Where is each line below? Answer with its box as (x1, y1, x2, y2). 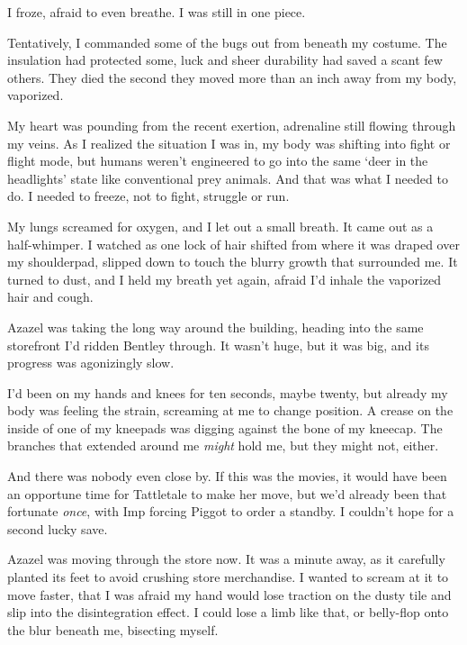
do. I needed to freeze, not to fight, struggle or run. (7, 186, 290, 205)
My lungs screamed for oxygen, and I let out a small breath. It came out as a (7, 216, 434, 235)
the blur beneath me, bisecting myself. (7, 620, 219, 639)
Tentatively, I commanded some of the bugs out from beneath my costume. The (7, 32, 447, 51)
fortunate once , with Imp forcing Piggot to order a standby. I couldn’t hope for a (7, 502, 454, 521)
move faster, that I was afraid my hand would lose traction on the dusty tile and (7, 585, 452, 604)
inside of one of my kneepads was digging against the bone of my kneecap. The (7, 418, 443, 437)
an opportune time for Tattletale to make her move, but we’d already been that (7, 484, 447, 503)
